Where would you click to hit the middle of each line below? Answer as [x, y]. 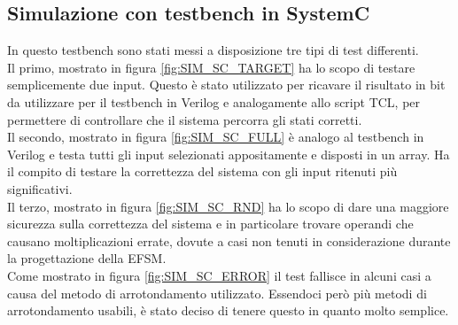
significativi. [40, 188]
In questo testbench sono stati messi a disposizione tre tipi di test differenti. [213, 50]
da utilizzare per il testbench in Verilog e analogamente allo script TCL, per [214, 101]
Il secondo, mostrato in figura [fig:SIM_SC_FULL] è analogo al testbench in [216, 137]
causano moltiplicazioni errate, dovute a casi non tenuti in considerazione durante [229, 240]
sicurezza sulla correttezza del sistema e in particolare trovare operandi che [210, 224]
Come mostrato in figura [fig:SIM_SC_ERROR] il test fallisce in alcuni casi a [219, 275]
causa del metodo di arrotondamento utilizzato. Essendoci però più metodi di [217, 293]
